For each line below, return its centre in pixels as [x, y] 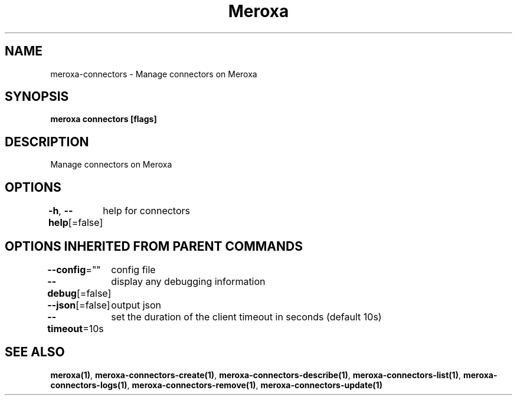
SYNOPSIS [37, 97]
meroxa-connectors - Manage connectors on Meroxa [154, 74]
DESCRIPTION [47, 142]
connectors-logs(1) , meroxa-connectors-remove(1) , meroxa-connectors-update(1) [216, 385]
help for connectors [146, 211]
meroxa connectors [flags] [104, 119]
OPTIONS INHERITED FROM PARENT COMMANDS [154, 246]
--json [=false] [79, 305]
